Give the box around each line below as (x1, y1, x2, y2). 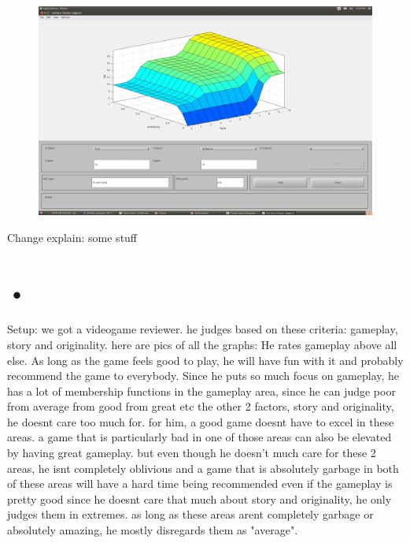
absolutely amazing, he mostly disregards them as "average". (7, 522, 298, 538)
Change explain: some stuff (7, 229, 138, 245)
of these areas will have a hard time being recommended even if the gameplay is (7, 475, 393, 492)
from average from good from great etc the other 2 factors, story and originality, (7, 398, 394, 415)
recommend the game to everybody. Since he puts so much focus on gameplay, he (7, 367, 400, 384)
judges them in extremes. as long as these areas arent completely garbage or (7, 506, 374, 523)
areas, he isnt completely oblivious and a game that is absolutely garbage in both (7, 459, 399, 476)
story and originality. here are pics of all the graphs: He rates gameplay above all (7, 336, 397, 352)
